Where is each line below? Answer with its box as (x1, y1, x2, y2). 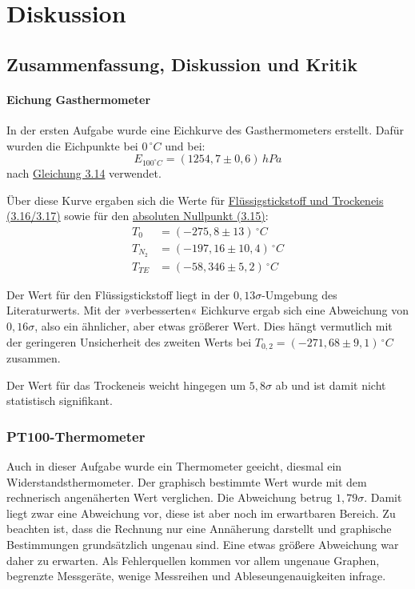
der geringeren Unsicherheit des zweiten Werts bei (6, 333, 252, 350)
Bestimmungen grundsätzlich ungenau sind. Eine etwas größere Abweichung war (6, 536, 399, 553)
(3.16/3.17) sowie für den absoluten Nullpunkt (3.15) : (6, 207, 269, 224)
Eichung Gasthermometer (6, 90, 151, 107)
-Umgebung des (261, 286, 337, 303)
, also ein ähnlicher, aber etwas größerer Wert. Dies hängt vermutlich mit (34, 318, 393, 335)
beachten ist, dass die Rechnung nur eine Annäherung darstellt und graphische (6, 520, 392, 537)
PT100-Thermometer (6, 426, 146, 446)
